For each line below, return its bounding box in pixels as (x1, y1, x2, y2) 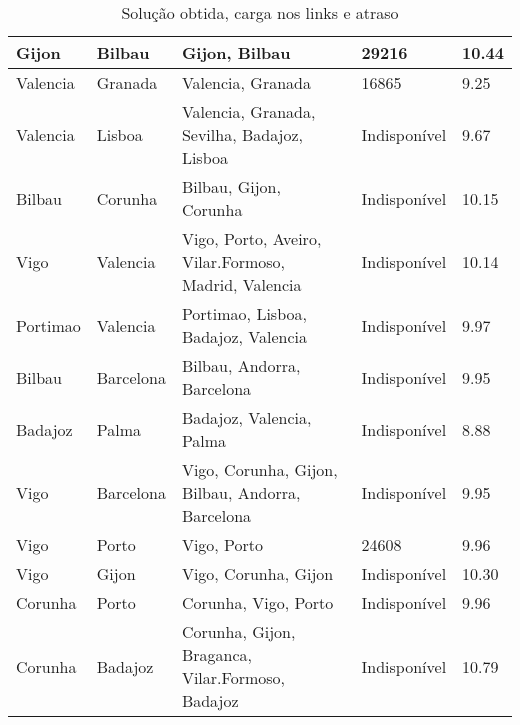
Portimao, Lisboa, (181, 302, 307, 325)
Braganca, (181, 643, 252, 666)
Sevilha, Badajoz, (181, 123, 304, 146)
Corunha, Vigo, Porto (181, 591, 334, 614)
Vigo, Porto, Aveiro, (181, 227, 322, 250)
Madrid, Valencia (181, 273, 302, 296)
